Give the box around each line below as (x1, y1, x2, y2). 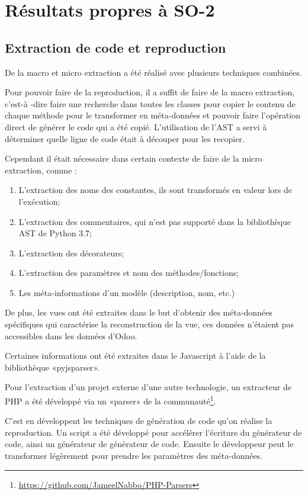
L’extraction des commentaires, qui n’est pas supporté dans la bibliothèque (18, 215, 291, 227)
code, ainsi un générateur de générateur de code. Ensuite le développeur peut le (5, 438, 294, 450)
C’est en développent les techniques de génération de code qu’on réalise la (5, 414, 272, 427)
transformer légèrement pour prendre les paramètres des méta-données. (5, 449, 263, 462)
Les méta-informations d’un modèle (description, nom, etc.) (18, 286, 235, 298)
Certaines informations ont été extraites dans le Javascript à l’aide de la (5, 349, 266, 362)
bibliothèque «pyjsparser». (5, 361, 100, 373)
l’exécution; (18, 195, 60, 207)
